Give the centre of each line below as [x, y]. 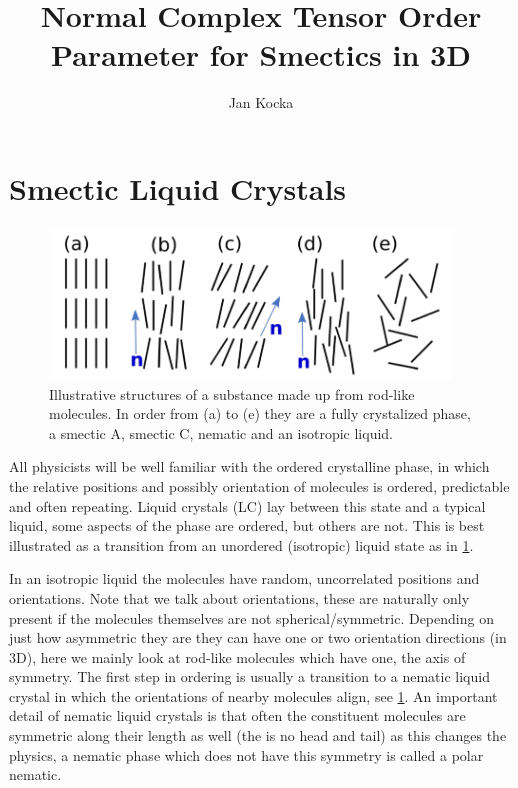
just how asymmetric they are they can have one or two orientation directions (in [258, 637]
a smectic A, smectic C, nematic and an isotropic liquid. [221, 432]
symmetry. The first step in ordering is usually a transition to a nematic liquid [249, 676]
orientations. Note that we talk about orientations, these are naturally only [239, 597]
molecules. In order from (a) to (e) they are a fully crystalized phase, [260, 413]
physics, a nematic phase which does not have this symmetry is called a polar [246, 754]
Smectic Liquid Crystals [178, 187]
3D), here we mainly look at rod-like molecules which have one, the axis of [237, 656]
